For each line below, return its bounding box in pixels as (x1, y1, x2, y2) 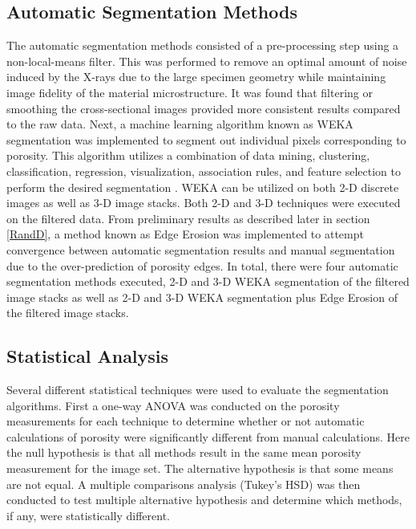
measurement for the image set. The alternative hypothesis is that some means (6, 460, 394, 477)
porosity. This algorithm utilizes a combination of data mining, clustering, (6, 147, 370, 164)
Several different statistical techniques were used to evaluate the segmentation (6, 381, 389, 398)
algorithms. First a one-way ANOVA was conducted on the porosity (6, 397, 340, 413)
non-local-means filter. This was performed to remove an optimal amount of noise (6, 52, 407, 69)
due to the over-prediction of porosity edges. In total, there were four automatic (6, 257, 398, 274)
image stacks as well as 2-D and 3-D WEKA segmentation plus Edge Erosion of (6, 288, 398, 305)
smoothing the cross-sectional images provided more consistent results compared (6, 100, 401, 116)
